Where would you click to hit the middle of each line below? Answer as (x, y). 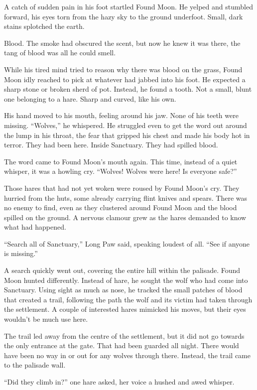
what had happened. (35, 227)
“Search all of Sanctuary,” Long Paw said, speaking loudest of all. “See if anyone (127, 243)
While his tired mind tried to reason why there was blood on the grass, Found (123, 69)
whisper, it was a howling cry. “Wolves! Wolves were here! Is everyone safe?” (121, 171)
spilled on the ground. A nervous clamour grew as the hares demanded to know (125, 217)
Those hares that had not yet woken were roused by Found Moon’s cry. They (122, 188)
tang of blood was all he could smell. (60, 53)
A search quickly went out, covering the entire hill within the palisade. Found (122, 270)
